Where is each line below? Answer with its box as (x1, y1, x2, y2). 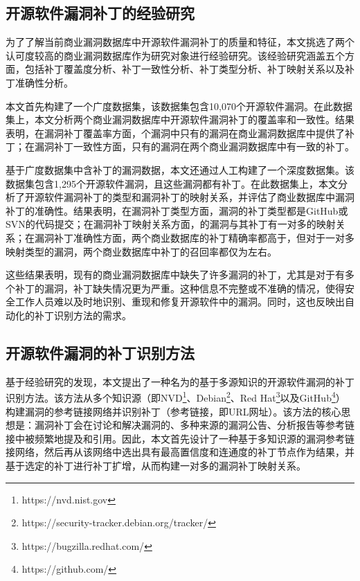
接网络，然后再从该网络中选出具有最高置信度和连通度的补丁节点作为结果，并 (6, 445, 354, 459)
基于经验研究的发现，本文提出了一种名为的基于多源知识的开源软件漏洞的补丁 (6, 374, 354, 388)
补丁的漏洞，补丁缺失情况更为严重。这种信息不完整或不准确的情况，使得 (15, 280, 345, 295)
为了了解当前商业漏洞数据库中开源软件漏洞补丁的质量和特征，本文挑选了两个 (6, 35, 354, 49)
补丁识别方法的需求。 (34, 307, 132, 322)
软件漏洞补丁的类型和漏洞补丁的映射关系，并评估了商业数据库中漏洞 (44, 190, 354, 204)
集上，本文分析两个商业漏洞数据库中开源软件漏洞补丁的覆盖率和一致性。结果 (6, 112, 354, 127)
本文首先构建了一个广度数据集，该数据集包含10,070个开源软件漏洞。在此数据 (6, 98, 352, 113)
